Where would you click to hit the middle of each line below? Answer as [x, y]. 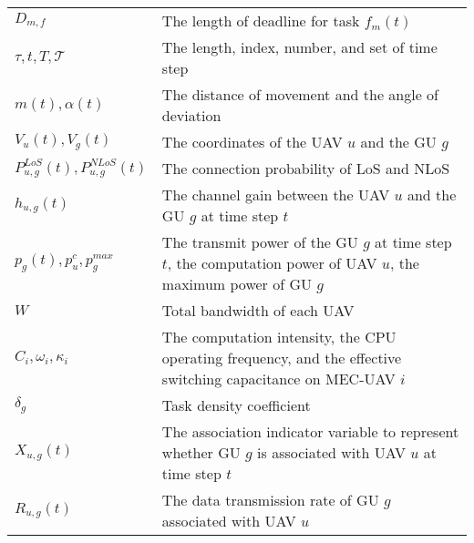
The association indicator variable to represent [310, 431]
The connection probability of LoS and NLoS [306, 168]
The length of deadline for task [261, 20]
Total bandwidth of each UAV [258, 310]
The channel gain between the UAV [276, 195]
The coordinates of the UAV [252, 142]
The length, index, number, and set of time [299, 47]
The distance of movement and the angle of [300, 94]
